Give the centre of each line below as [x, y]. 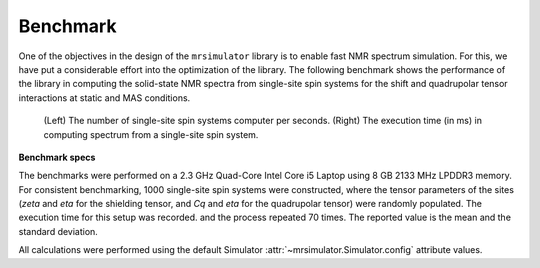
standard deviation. [58, 231]
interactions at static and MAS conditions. [104, 97]
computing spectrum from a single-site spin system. [151, 134]
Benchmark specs [57, 157]
